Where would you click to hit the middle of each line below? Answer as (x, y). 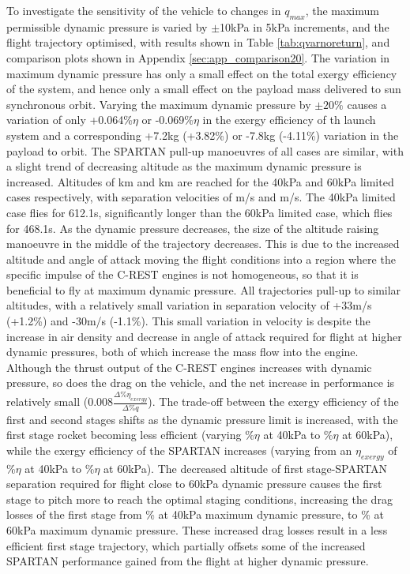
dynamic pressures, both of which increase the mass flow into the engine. (182, 352)
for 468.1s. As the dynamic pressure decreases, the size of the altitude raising (193, 228)
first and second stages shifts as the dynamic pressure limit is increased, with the (202, 419)
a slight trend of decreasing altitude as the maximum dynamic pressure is (184, 166)
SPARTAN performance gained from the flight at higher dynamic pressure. (188, 561)
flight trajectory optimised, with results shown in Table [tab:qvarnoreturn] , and (198, 42)
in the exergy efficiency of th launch (289, 120)
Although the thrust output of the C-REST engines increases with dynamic (189, 367)
